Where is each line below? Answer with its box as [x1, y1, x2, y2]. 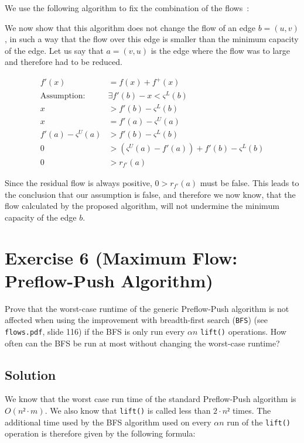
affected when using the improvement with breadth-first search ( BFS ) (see [5, 314, 268, 326]
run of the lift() [227, 415, 291, 428]
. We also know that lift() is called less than [45, 404, 211, 416]
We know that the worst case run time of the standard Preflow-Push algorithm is [5, 393, 296, 405]
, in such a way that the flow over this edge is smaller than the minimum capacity [5, 33, 299, 45]
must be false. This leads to [200, 177, 299, 188]
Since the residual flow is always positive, [5, 177, 152, 188]
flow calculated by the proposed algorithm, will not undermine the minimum [5, 200, 279, 212]
